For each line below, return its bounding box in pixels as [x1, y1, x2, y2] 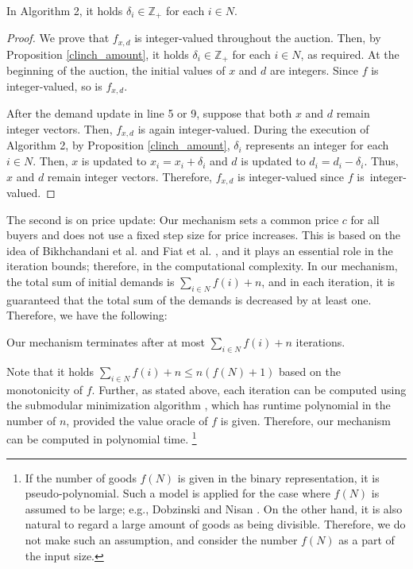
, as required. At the [300, 45, 399, 62]
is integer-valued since [237, 168, 345, 184]
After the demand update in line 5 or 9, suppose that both [6, 105, 292, 122]
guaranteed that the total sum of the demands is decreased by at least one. [6, 291, 372, 308]
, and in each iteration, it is [261, 273, 396, 290]
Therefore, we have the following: [6, 307, 168, 323]
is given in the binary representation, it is [177, 469, 380, 486]
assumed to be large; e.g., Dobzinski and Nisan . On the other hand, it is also [25, 500, 403, 517]
